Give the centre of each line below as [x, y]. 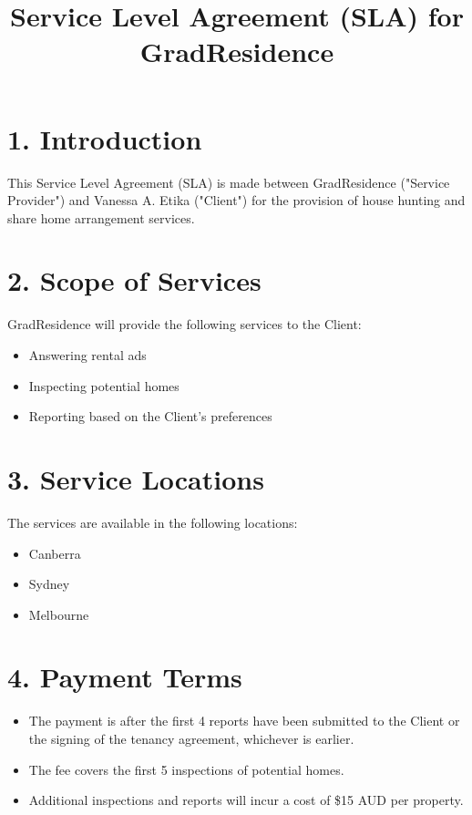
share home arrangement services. [101, 217]
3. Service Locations [136, 478]
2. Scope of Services [134, 280]
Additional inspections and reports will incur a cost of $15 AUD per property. [246, 800]
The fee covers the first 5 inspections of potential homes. [186, 769]
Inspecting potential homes [104, 385]
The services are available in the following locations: [153, 522]
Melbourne [59, 614]
